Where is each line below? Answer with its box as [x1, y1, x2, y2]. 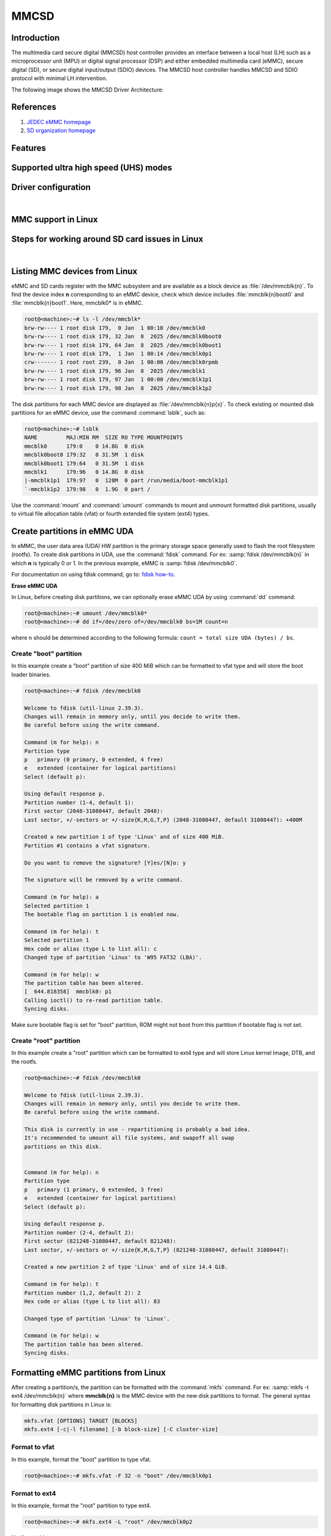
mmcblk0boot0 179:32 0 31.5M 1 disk [24, 452, 144, 458]
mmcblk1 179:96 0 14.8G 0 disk [24, 468, 144, 476]
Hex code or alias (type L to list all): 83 [24, 1298, 161, 1305]
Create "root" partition [11, 1036, 81, 1044]
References [11, 102, 56, 112]
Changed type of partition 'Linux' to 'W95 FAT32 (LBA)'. [24, 954, 202, 961]
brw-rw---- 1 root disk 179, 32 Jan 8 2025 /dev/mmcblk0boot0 [24, 333, 222, 340]
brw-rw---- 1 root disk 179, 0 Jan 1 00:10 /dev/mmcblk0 [24, 324, 205, 331]
